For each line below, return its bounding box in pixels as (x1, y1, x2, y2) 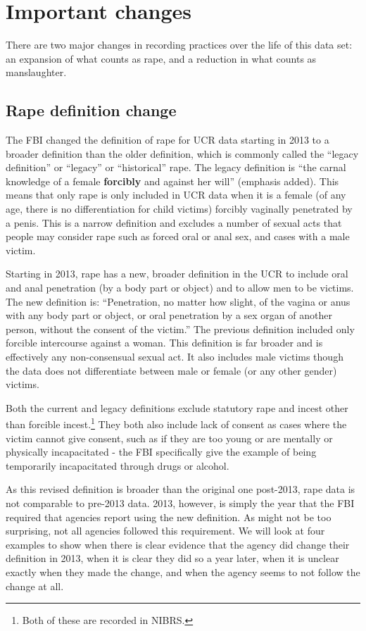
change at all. (6, 578, 64, 593)
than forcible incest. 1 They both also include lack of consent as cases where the (6, 415, 347, 432)
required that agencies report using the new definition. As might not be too (6, 509, 332, 524)
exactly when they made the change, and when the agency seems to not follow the (6, 564, 360, 579)
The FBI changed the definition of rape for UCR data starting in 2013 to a (6, 132, 329, 147)
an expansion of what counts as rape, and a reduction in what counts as (6, 51, 317, 65)
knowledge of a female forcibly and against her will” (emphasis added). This (6, 173, 339, 188)
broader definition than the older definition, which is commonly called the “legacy (6, 146, 359, 161)
